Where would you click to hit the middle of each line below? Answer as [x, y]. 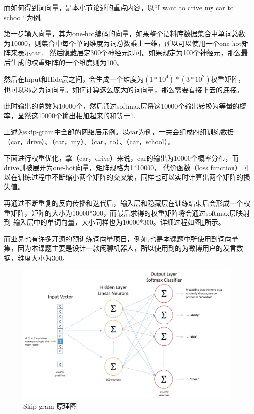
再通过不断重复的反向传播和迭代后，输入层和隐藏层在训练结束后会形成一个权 [127, 203]
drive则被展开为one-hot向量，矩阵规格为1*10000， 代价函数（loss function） [123, 167]
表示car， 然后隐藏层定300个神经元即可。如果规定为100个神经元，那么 [129, 53]
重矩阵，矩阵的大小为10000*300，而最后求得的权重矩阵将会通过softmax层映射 [127, 212]
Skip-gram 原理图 [50, 405]
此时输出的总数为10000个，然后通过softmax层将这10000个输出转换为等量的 [122, 106]
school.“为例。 [25, 17]
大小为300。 [50, 257]
